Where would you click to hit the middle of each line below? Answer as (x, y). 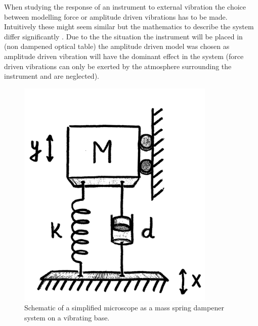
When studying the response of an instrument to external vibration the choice (125, 7)
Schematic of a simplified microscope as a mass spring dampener (124, 308)
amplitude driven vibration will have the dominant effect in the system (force (124, 56)
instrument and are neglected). (52, 76)
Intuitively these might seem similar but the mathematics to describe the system (129, 26)
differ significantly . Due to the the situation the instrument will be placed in (123, 36)
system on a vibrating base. (67, 317)
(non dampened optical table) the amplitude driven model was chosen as (117, 46)
